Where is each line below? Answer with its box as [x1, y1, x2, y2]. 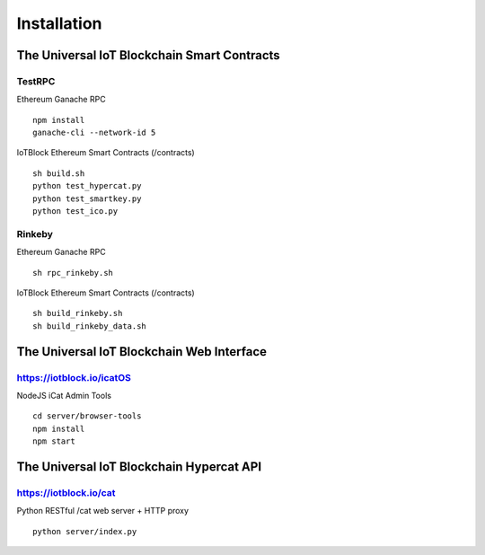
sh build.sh [32, 168, 85, 179]
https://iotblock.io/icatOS [16, 371, 132, 383]
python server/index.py [32, 526, 137, 536]
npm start [32, 436, 75, 446]
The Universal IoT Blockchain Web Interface [16, 344, 268, 359]
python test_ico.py [32, 207, 119, 216]
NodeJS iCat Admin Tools [16, 390, 112, 401]
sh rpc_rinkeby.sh [32, 268, 114, 277]
